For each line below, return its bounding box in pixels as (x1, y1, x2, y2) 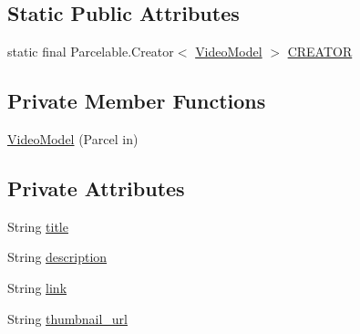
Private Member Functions (7, 87, 266, 115)
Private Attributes (7, 173, 185, 202)
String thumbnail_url (7, 308, 128, 328)
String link (7, 277, 67, 297)
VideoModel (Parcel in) (7, 130, 139, 148)
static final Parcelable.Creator (7, 42, 174, 61)
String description (7, 247, 108, 266)
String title (7, 216, 68, 235)
